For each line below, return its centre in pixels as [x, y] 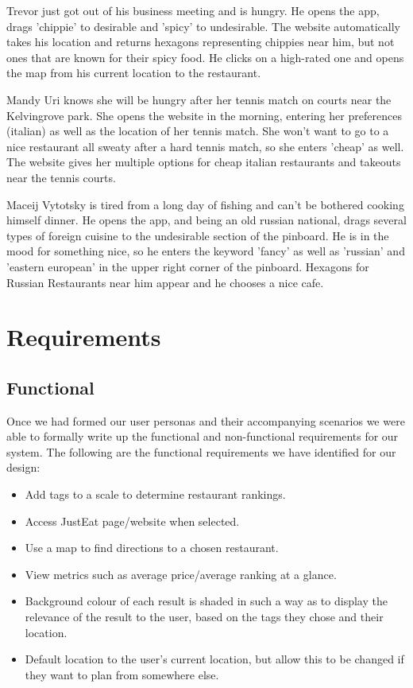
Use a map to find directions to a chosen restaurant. [152, 548]
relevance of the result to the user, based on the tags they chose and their [204, 617]
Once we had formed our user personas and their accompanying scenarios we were [206, 420]
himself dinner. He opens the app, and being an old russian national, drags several [206, 220]
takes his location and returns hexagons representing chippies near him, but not [201, 42]
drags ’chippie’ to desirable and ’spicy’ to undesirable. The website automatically [203, 26]
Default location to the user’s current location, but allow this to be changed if [214, 659]
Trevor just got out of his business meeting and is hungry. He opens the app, [193, 10]
